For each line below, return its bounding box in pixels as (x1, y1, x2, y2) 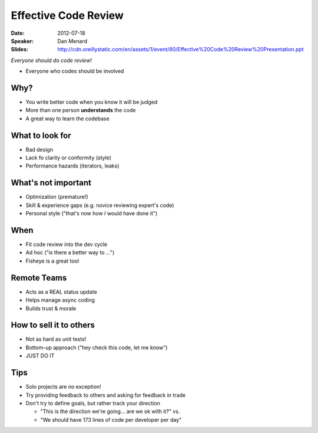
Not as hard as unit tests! (25, 336, 87, 343)
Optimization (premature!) (25, 193, 88, 201)
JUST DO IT (25, 352, 55, 359)
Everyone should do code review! (11, 57, 92, 64)
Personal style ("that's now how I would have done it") (25, 210, 158, 217)
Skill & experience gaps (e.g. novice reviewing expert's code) (25, 201, 174, 209)
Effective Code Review (11, 9, 124, 22)
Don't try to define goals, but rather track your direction (25, 399, 160, 406)
